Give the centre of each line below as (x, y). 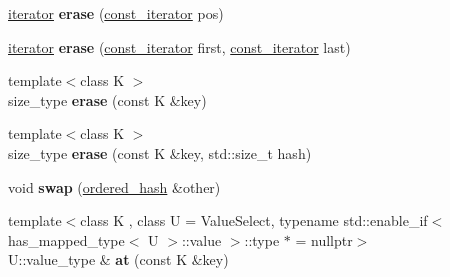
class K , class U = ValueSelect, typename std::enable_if (254, 220)
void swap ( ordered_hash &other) (114, 186)
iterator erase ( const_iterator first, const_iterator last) (179, 46)
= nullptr (324, 239)
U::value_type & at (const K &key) (118, 259)
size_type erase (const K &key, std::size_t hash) (160, 152)
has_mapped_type (66, 239)
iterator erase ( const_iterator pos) (116, 13)
